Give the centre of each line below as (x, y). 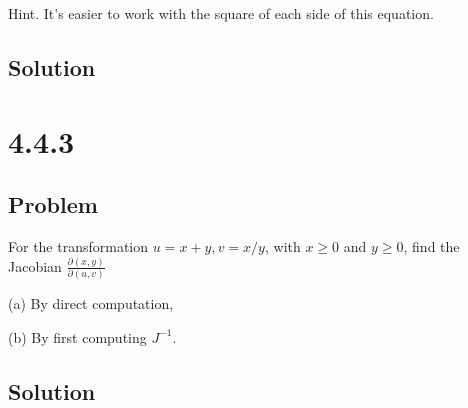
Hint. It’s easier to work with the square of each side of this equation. (221, 13)
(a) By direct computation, (91, 303)
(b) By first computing (77, 336)
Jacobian (35, 265)
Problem (53, 204)
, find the (431, 245)
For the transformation (78, 245)
